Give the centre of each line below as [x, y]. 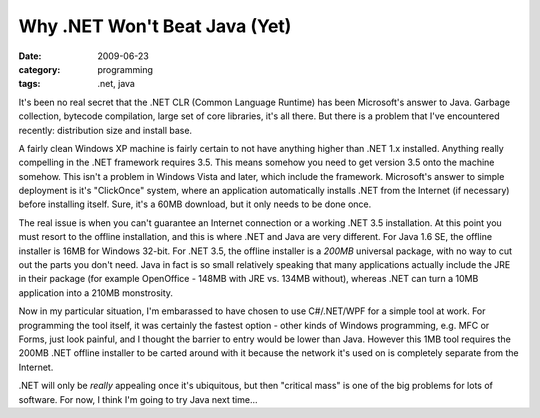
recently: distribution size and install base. [105, 130]
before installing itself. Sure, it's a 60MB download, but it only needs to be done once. [195, 204]
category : [39, 69]
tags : [29, 84]
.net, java [116, 84]
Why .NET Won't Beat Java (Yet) [155, 26]
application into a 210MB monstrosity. [96, 292]
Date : [30, 56]
